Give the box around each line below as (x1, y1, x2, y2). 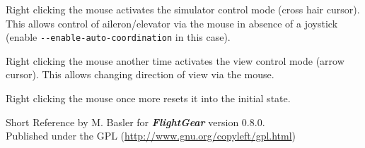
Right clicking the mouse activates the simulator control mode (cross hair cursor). (6, 2, 360, 16)
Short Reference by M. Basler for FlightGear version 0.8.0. (6, 114, 265, 129)
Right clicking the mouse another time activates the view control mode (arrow (6, 53, 344, 68)
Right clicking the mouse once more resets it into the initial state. (6, 91, 291, 106)
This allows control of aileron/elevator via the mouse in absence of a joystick (6, 16, 338, 30)
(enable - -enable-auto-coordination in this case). (6, 30, 231, 44)
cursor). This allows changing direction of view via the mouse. (6, 67, 274, 82)
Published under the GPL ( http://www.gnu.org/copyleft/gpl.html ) (6, 128, 296, 143)
